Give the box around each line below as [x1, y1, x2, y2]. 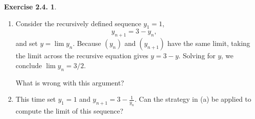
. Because [73, 38, 101, 48]
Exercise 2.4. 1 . [4, 1, 57, 11]
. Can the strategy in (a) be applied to [134, 94, 252, 104]
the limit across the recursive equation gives [15, 50, 149, 61]
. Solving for [178, 50, 216, 61]
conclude [15, 60, 42, 70]
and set [15, 38, 38, 48]
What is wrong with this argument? [15, 77, 124, 87]
